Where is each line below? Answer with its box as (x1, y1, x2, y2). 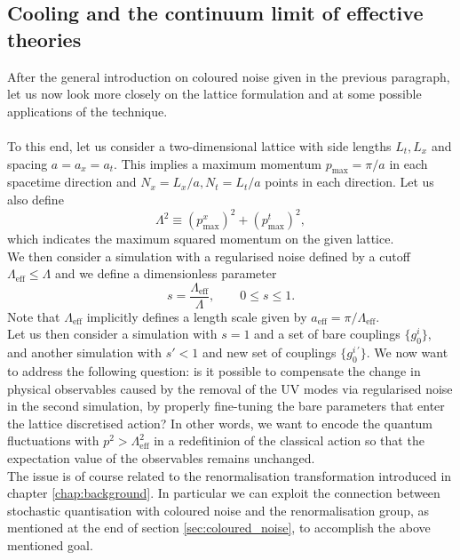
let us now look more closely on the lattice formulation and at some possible (7, 84, 422, 103)
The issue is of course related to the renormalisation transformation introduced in (7, 466, 452, 484)
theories (7, 25, 82, 52)
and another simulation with (7, 343, 162, 362)
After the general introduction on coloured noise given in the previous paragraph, (7, 67, 450, 85)
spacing (7, 154, 48, 172)
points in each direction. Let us (265, 172, 434, 191)
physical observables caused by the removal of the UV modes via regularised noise (7, 379, 453, 397)
